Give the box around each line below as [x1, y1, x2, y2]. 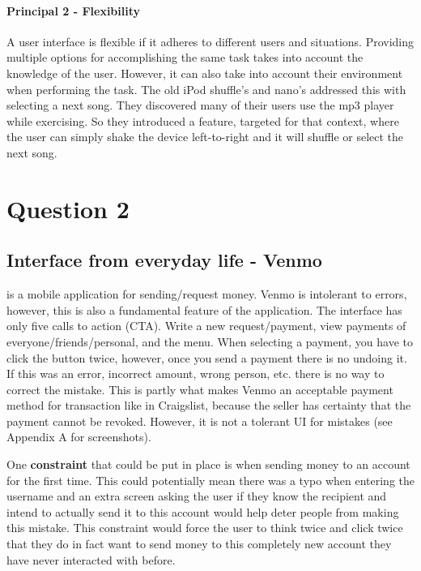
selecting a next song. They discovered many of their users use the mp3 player [6, 97, 394, 114]
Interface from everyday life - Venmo [6, 247, 322, 273]
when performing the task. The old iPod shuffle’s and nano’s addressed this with [6, 80, 406, 97]
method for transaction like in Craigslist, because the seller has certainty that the [6, 397, 411, 414]
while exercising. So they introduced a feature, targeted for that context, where [6, 112, 399, 129]
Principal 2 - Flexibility [6, 2, 141, 19]
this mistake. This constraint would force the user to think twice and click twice [6, 519, 403, 536]
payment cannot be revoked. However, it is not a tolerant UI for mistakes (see [6, 412, 393, 429]
